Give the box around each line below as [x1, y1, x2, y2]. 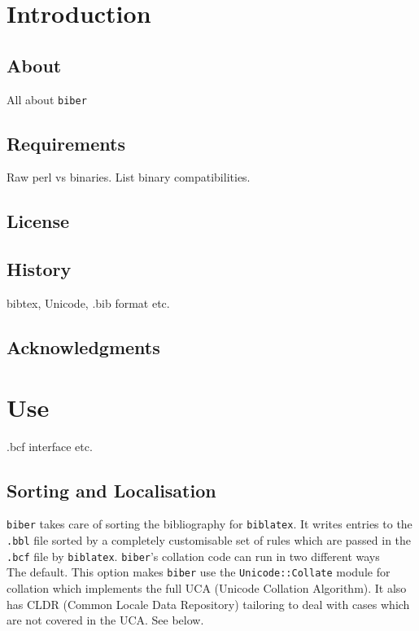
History [7, 256, 72, 282]
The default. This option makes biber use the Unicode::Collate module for [7, 563, 391, 581]
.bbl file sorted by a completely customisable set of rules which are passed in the [7, 531, 412, 548]
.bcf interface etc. [7, 437, 93, 454]
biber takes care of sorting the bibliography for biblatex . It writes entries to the [7, 515, 412, 532]
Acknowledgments [7, 335, 160, 359]
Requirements [7, 130, 125, 156]
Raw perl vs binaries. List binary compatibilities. [7, 169, 251, 186]
